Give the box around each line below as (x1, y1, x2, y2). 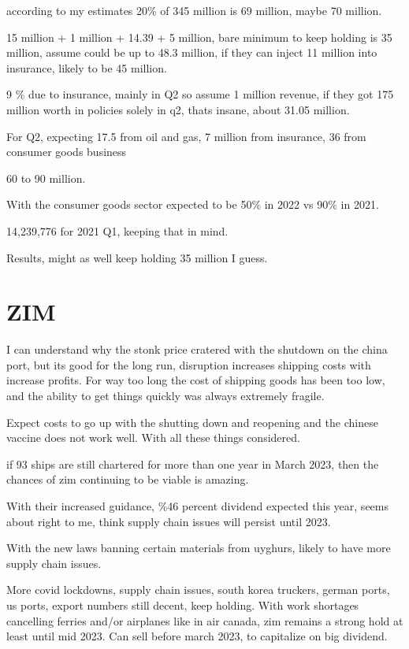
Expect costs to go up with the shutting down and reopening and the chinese (6, 414, 378, 430)
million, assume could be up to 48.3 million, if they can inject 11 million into (6, 44, 377, 61)
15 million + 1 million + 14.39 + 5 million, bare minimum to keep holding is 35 (6, 28, 392, 45)
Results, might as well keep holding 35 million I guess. (6, 249, 268, 265)
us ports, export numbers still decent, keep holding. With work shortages (6, 596, 359, 613)
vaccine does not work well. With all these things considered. (6, 429, 300, 446)
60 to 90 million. (6, 169, 86, 186)
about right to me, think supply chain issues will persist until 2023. (6, 513, 331, 529)
